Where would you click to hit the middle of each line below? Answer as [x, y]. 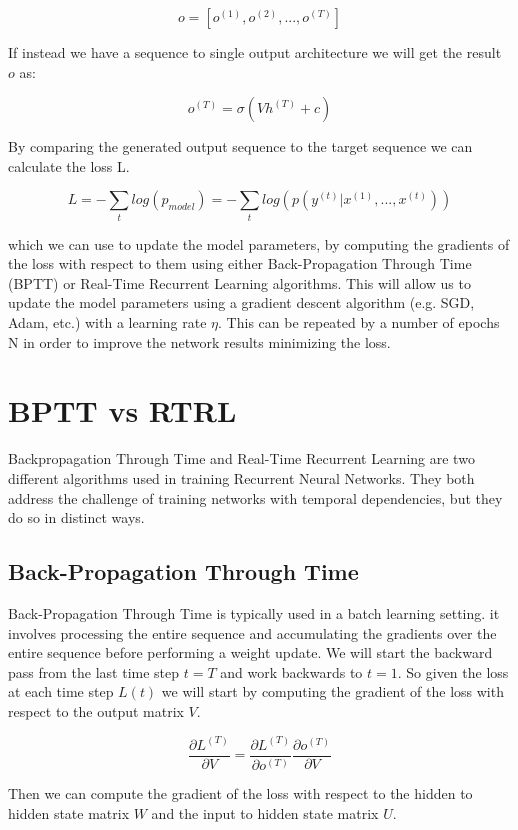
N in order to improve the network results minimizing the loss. [199, 341]
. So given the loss [453, 671]
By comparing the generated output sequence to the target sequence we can [240, 146]
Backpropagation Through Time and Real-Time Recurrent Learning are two [241, 458]
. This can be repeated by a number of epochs [359, 322]
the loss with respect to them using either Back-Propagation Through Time [240, 263]
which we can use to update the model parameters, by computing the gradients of [259, 243]
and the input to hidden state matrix [265, 812]
